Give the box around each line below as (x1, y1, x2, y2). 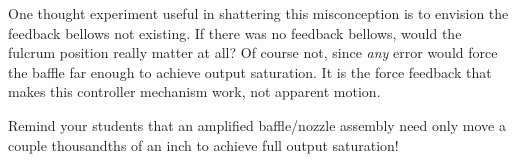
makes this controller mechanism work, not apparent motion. (8, 81, 381, 102)
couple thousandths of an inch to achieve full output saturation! (8, 134, 399, 155)
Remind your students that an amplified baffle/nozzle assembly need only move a (8, 114, 506, 135)
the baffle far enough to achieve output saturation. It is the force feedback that (8, 61, 492, 82)
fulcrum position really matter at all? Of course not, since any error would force (8, 42, 498, 63)
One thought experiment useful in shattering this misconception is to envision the (8, 3, 509, 23)
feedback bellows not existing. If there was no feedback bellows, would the (8, 22, 462, 43)
